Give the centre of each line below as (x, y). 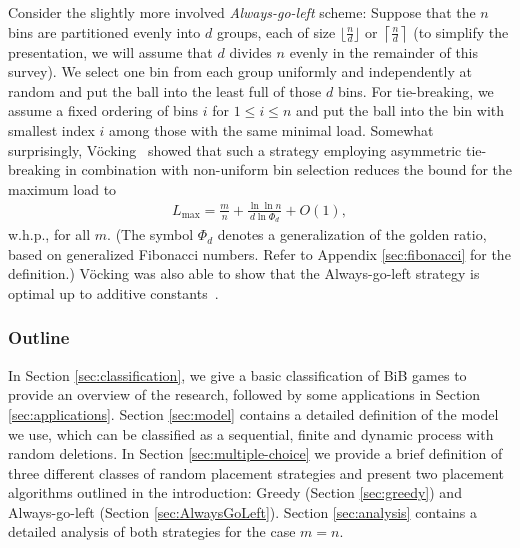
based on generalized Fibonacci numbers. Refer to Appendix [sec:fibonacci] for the (259, 253)
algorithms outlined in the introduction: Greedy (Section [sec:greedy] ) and (235, 492)
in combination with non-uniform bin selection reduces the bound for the (288, 169)
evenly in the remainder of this (384, 51)
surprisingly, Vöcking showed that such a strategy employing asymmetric (235, 149)
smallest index (51, 129)
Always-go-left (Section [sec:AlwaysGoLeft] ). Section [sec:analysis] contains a (243, 511)
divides (250, 51)
